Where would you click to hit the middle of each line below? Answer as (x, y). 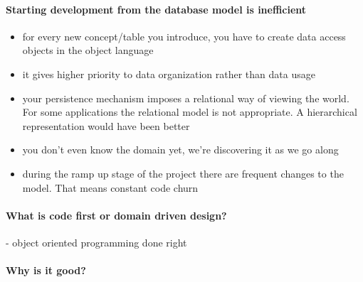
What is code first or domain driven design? (116, 215)
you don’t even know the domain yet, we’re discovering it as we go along (180, 150)
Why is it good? (46, 270)
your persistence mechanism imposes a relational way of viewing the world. (186, 98)
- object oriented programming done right (96, 242)
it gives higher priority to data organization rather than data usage (169, 74)
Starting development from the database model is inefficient (156, 9)
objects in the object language (88, 50)
